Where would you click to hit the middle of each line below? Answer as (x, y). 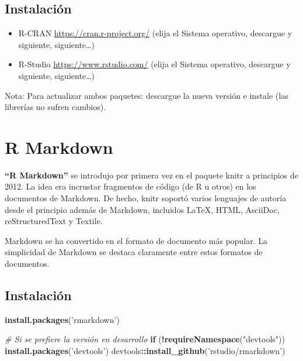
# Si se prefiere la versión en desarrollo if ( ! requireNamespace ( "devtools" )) (145, 339)
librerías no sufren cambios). (55, 107)
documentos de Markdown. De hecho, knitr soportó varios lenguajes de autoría (146, 198)
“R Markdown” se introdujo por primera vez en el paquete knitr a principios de (151, 175)
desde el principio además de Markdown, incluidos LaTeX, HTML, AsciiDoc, (142, 209)
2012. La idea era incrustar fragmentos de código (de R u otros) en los (130, 186)
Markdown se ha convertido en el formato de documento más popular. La (136, 240)
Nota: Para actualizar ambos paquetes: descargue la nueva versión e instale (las (147, 95)
